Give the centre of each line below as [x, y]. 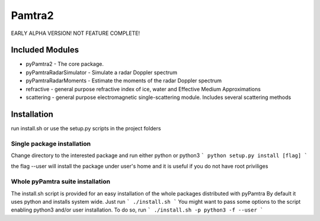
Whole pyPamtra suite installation [61, 182]
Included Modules [45, 50]
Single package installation [51, 143]
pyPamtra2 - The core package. [65, 64]
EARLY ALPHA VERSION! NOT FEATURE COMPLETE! [76, 33]
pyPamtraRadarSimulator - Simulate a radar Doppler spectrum [102, 72]
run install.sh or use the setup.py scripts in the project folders [86, 128]
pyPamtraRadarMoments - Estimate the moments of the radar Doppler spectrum [124, 81]
